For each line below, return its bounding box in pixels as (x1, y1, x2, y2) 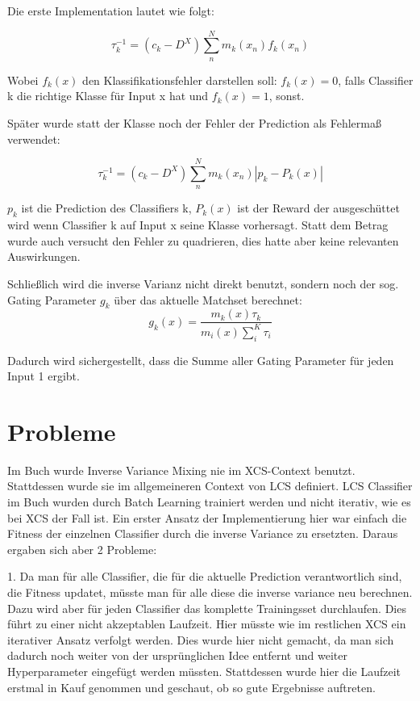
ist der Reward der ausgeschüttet (237, 199, 400, 216)
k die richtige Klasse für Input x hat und (7, 87, 209, 104)
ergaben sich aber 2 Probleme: (7, 540, 157, 557)
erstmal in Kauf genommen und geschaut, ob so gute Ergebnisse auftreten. (7, 678, 376, 695)
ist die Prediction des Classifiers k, (21, 199, 192, 216)
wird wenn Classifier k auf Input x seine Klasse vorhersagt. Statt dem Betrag (7, 216, 389, 233)
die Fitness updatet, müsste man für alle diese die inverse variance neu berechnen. (7, 583, 413, 600)
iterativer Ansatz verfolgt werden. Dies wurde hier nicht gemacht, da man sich (7, 631, 394, 648)
